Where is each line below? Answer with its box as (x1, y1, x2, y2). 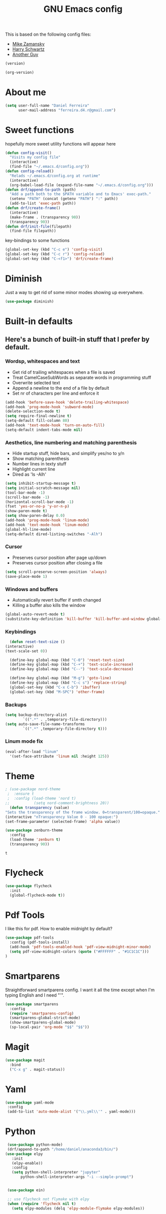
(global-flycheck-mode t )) (9, 893, 65, 898)
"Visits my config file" (9, 155, 61, 160)
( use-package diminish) (5, 299, 54, 304)
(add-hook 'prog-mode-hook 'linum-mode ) (5, 518, 90, 523)
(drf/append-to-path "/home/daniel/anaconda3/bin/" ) (7, 1147, 119, 1152)
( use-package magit (5, 1058, 45, 1062)
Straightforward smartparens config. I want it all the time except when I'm (5, 987, 155, 993)
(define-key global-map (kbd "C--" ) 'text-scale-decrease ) (9, 667, 134, 672)
